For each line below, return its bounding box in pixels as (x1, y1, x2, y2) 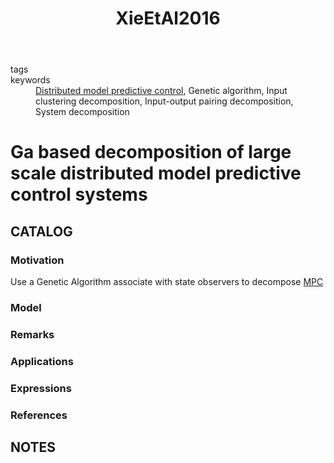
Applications (10, 354, 74, 368)
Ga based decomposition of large (10, 141, 292, 164)
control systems (10, 183, 148, 206)
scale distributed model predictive (10, 162, 302, 185)
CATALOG (10, 223, 73, 240)
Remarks (10, 327, 55, 341)
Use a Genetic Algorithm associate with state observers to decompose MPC (10, 276, 324, 288)
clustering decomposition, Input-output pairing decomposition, (35, 95, 294, 107)
